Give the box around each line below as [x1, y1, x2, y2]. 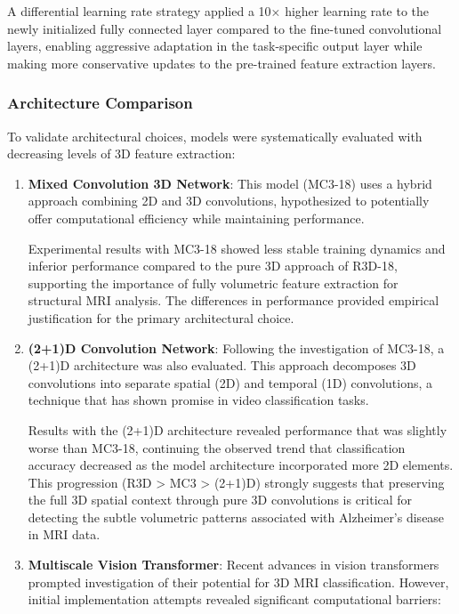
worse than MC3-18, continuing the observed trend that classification [28, 438, 406, 456]
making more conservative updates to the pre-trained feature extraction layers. [7, 53, 436, 72]
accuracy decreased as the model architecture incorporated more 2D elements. [28, 456, 454, 474]
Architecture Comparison [7, 92, 193, 114]
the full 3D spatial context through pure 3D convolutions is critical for [28, 490, 413, 509]
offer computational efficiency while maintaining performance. [28, 208, 365, 227]
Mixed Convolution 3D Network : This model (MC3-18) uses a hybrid [28, 174, 432, 192]
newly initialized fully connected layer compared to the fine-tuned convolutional [7, 19, 442, 37]
